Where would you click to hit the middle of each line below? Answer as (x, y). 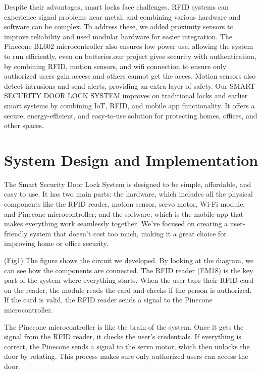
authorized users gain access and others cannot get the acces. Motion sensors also (130, 76)
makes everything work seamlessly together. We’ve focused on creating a (116, 224)
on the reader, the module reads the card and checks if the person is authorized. (128, 290)
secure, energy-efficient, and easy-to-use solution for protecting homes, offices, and (131, 115)
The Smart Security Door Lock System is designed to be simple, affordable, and (128, 184)
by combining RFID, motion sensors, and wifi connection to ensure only (115, 66)
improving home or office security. (56, 243)
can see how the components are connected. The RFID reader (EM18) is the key (129, 270)
